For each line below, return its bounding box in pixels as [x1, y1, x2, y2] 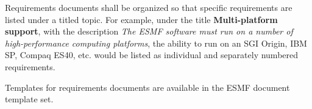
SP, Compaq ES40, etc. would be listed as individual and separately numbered [5, 48, 299, 61]
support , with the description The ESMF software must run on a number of [5, 25, 293, 38]
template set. [5, 93, 54, 105]
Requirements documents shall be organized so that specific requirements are [5, 1, 292, 13]
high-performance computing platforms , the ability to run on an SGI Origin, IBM [5, 36, 307, 49]
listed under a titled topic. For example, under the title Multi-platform [5, 13, 278, 25]
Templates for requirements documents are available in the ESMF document [5, 81, 290, 93]
